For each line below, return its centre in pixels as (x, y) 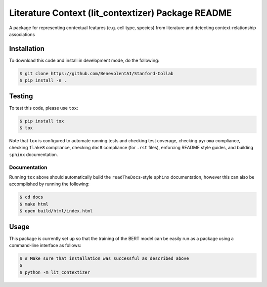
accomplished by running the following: (49, 184)
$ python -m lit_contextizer (55, 272)
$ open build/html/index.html (56, 211)
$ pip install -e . (43, 81)
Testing (21, 96)
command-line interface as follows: (45, 246)
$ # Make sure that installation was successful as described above (104, 259)
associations (22, 34)
